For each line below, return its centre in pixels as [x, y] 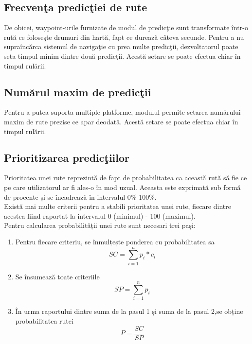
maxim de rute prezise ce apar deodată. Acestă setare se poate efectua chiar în [121, 121]
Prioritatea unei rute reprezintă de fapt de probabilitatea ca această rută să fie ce [126, 178]
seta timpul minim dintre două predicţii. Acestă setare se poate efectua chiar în [122, 56]
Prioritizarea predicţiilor [67, 157]
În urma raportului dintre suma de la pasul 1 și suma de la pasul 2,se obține [129, 311]
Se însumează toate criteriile [57, 276]
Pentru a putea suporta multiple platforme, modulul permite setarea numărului [122, 112]
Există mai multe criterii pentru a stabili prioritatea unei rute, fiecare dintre [117, 206]
